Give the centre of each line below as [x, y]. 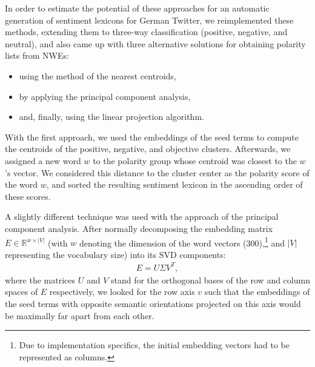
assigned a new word [43, 160]
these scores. [28, 196]
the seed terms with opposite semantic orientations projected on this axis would [153, 304]
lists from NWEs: [37, 55]
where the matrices [40, 279]
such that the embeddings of [257, 292]
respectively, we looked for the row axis [122, 292]
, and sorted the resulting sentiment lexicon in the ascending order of [174, 184]
